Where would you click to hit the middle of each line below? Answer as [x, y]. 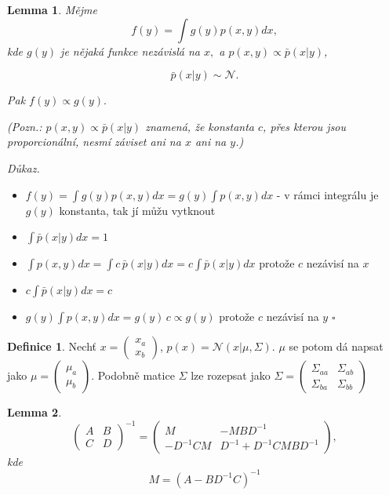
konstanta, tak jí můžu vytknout [137, 210]
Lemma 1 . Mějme [52, 9]
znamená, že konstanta [200, 126]
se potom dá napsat [336, 346]
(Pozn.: [25, 126]
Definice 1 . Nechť [52, 346]
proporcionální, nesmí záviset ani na [94, 142]
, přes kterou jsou [305, 126]
